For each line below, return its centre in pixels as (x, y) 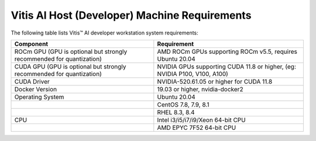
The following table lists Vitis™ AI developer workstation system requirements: (104, 33)
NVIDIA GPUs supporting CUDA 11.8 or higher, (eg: (227, 66)
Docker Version (36, 89)
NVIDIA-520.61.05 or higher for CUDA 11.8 (215, 81)
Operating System (39, 97)
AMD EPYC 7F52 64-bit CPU (197, 128)
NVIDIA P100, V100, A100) (193, 74)
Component (31, 44)
